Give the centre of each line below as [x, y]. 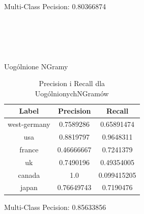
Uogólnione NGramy [36, 66]
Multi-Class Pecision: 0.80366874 [55, 6]
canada [29, 175]
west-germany [29, 124]
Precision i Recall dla [72, 83]
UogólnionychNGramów [72, 93]
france [29, 149]
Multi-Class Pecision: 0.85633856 [55, 207]
